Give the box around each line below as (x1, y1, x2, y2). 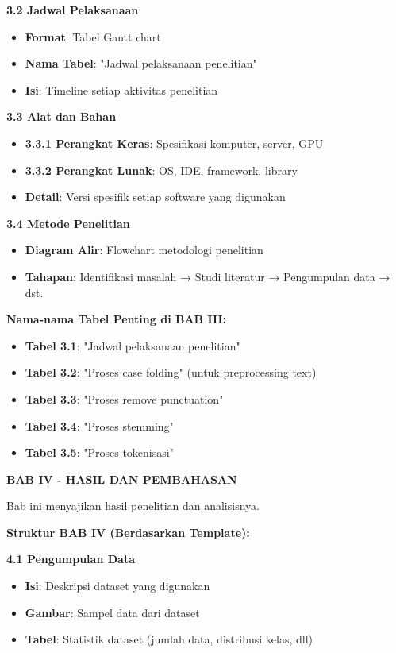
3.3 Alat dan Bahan (6, 108, 117, 125)
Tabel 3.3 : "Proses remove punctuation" (25, 390, 224, 407)
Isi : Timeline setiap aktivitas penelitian (25, 81, 218, 98)
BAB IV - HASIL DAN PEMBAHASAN (6, 470, 237, 487)
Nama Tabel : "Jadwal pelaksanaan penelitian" (25, 55, 257, 71)
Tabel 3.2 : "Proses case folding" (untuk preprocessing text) (25, 364, 317, 381)
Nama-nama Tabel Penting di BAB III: (6, 311, 227, 327)
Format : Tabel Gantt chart (25, 28, 161, 44)
